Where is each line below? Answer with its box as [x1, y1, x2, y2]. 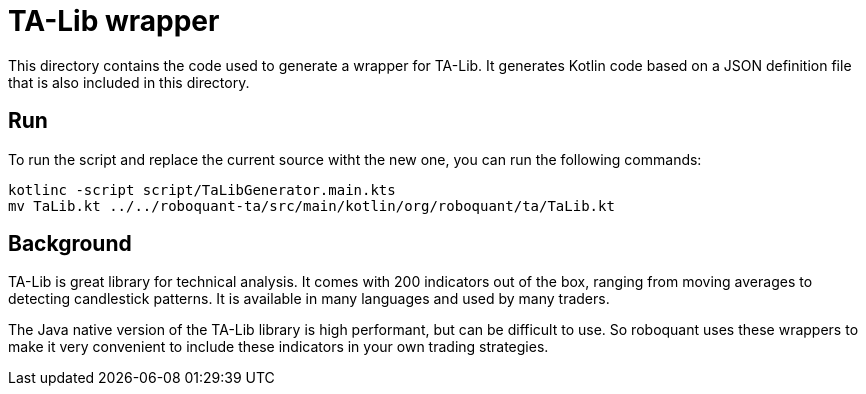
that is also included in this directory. [8, 73, 250, 91]
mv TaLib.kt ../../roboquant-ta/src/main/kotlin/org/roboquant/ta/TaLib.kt [8, 197, 615, 214]
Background [8, 231, 132, 257]
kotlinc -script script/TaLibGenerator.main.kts [8, 181, 396, 198]
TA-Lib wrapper [8, 4, 220, 38]
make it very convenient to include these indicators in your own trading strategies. [8, 338, 549, 356]
